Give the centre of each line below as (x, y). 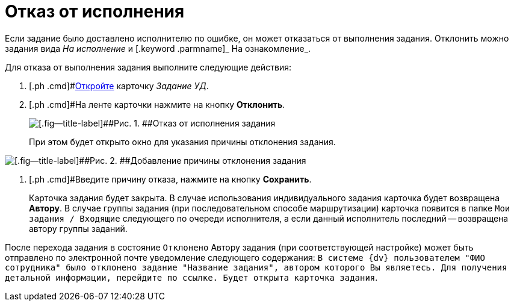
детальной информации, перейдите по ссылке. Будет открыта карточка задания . (191, 277)
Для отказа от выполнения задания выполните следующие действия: (148, 67)
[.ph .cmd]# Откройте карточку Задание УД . (119, 86)
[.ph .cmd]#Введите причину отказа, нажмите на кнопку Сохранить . (170, 179)
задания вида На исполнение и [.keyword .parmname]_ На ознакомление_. (158, 48)
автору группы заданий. (78, 228)
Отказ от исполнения (95, 11)
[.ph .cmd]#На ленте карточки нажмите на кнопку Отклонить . (157, 104)
